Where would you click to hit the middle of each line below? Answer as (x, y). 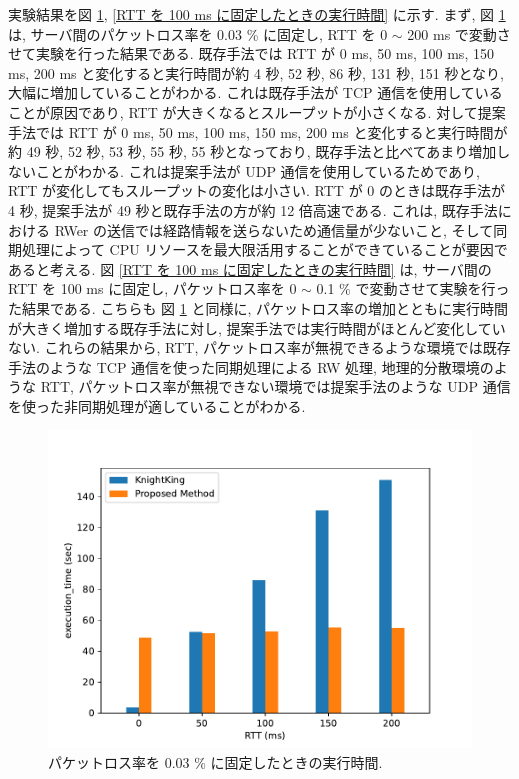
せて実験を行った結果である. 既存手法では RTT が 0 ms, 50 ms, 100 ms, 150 (251, 53)
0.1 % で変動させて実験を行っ (413, 288)
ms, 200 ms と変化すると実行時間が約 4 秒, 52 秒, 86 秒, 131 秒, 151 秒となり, (256, 72)
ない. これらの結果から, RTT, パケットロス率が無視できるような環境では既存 (259, 347)
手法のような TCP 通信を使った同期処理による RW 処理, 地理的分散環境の (251, 366)
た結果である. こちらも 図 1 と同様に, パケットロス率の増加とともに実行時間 (258, 307)
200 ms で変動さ (459, 33)
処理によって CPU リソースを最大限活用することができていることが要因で (264, 249)
